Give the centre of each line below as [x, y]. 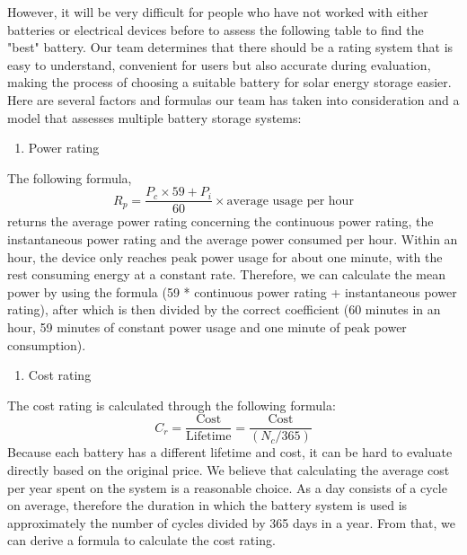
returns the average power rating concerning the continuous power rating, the [220, 221]
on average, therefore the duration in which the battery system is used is [207, 505]
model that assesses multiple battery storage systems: [154, 117]
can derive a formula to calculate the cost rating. [141, 540]
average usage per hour [290, 201]
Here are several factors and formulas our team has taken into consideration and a [233, 99]
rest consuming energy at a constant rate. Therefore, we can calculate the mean [227, 274]
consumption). [47, 344]
